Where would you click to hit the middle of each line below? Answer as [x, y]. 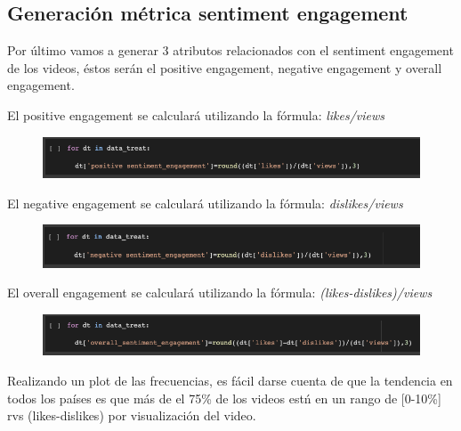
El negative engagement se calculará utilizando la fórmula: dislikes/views [205, 203]
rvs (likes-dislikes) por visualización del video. [132, 415]
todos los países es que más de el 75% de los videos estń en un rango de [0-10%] [224, 398]
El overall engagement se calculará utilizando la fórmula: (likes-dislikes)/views [220, 293]
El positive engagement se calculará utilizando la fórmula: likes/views [196, 114]
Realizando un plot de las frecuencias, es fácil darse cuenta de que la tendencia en [230, 381]
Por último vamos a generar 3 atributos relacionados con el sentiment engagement [230, 50]
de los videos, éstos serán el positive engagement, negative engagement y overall [225, 67]
